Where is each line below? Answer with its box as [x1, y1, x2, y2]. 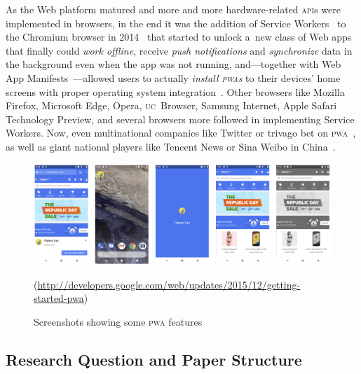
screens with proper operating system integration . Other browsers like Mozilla [6, 84, 345, 99]
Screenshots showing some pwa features [34, 314, 203, 328]
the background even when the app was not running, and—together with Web [6, 57, 341, 71]
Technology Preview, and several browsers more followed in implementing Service [6, 111, 355, 126]
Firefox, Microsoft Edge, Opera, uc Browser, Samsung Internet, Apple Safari [6, 98, 337, 113]
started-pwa [34, 291, 84, 305]
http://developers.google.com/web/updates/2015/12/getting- [37, 277, 301, 291]
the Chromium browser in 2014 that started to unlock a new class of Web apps [6, 29, 352, 44]
